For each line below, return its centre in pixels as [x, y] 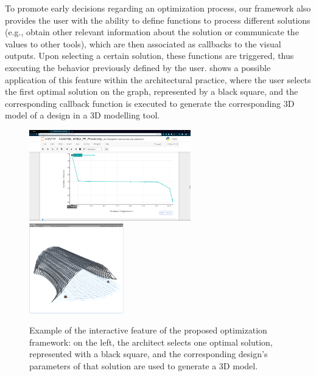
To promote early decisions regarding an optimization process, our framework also [158, 8]
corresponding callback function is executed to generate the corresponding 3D [150, 103]
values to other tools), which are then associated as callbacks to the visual [143, 43]
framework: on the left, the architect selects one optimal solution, [151, 342]
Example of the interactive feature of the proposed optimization [148, 330]
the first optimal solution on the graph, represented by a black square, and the [152, 91]
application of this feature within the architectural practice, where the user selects [158, 79]
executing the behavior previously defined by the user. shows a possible [138, 67]
